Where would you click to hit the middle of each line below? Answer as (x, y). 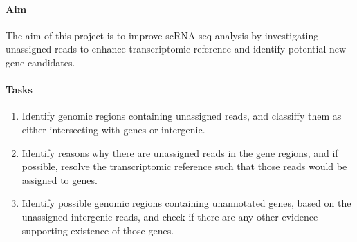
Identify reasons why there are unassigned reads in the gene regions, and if (180, 152)
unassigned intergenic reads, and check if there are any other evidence (170, 216)
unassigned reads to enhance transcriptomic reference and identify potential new (176, 49)
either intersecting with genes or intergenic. (113, 129)
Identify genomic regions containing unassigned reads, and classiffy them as (182, 116)
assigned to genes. (59, 179)
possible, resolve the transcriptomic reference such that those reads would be (184, 166)
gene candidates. (40, 62)
